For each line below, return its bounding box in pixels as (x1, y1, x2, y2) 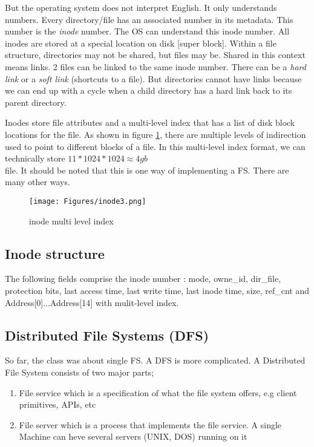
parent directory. (5, 96, 67, 108)
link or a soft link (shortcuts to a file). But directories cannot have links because (5, 72, 302, 85)
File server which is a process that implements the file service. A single (19, 418, 282, 431)
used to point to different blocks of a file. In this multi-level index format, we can (5, 140, 306, 152)
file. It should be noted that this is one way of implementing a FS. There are (5, 163, 289, 176)
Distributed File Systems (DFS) (5, 325, 209, 344)
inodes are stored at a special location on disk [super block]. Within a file (5, 36, 276, 49)
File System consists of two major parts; (5, 365, 154, 378)
